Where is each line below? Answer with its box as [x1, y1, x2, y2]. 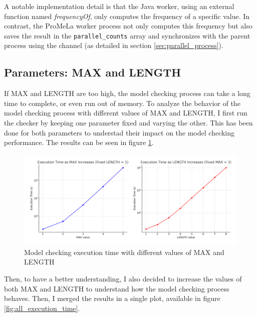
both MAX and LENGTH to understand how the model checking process [4, 283, 229, 293]
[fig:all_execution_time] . [4, 302, 80, 313]
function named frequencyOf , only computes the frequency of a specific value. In [4, 10, 250, 21]
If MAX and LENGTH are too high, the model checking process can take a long [4, 88, 250, 98]
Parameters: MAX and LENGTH [4, 64, 181, 80]
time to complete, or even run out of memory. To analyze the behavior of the [4, 97, 240, 108]
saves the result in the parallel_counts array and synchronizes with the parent [4, 30, 250, 40]
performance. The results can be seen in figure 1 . [4, 137, 154, 147]
